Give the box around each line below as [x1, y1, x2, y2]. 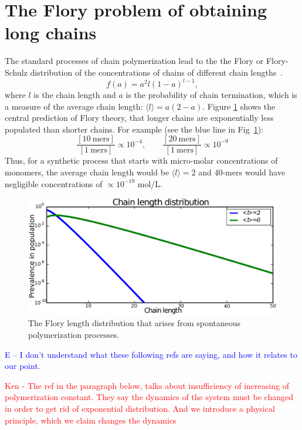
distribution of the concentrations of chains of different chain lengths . [30, 66, 283, 78]
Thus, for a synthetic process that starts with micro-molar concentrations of [5, 154, 278, 167]
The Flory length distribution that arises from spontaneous [28, 317, 241, 329]
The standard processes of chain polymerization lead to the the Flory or [5, 55, 264, 67]
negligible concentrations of [5, 177, 103, 189]
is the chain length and [33, 89, 116, 100]
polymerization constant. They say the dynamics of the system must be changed [5, 391, 294, 403]
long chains [5, 21, 97, 45]
